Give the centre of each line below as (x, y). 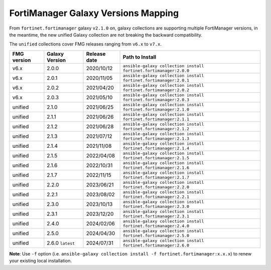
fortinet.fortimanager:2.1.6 (156, 168)
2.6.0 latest (61, 243)
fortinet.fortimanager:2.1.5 (156, 158)
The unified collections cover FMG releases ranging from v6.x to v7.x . (85, 44)
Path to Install (140, 57)
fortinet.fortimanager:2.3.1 (156, 216)
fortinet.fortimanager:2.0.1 (156, 80)
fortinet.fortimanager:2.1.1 (156, 119)
